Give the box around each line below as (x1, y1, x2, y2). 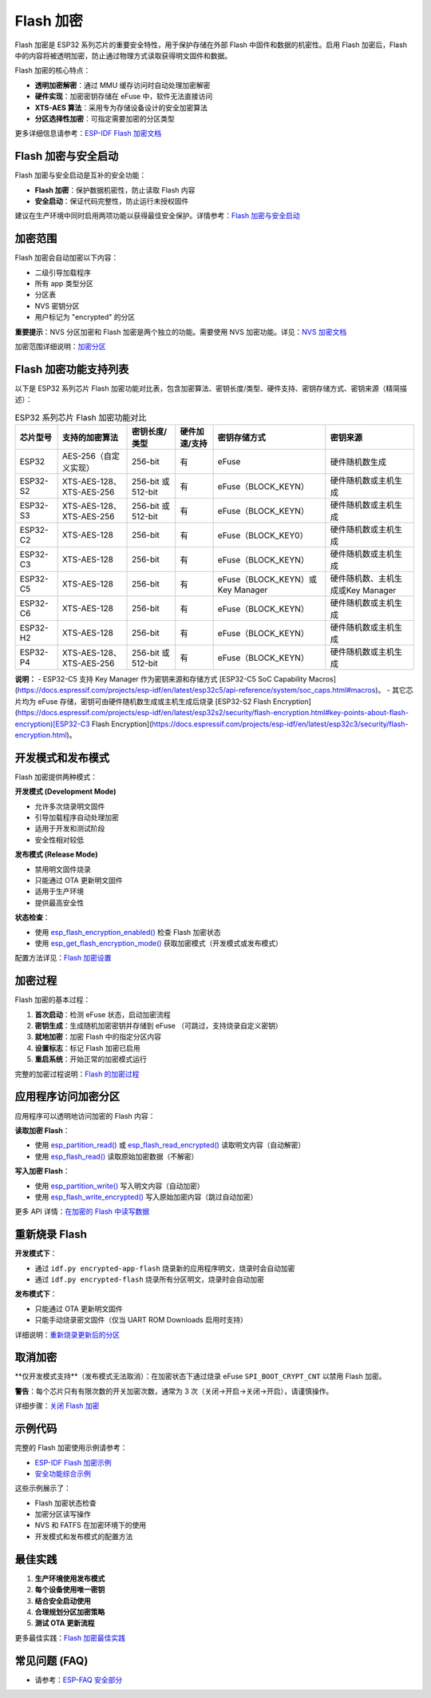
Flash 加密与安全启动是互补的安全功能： (14, 170, 147, 180)
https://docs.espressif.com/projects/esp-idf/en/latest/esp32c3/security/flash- (152, 719, 409, 729)
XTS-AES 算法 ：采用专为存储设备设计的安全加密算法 (34, 102, 208, 112)
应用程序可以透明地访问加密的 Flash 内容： (14, 1111, 156, 1120)
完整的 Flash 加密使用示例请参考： (14, 1443, 128, 1453)
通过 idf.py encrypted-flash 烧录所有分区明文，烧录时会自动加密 (34, 1274, 265, 1284)
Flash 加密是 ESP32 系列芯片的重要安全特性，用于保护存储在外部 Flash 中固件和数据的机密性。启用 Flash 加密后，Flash (14, 40, 407, 50)
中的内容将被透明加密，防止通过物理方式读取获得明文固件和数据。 (14, 50, 231, 60)
